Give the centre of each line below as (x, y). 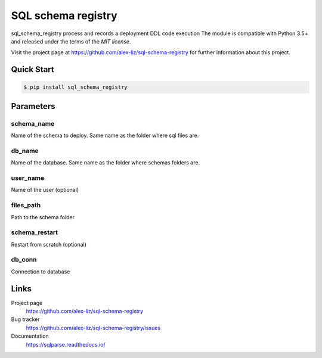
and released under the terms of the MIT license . (71, 41)
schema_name (33, 123)
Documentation (30, 336)
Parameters (33, 106)
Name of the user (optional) (45, 190)
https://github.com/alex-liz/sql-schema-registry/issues (93, 328)
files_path (26, 206)
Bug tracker (25, 319)
